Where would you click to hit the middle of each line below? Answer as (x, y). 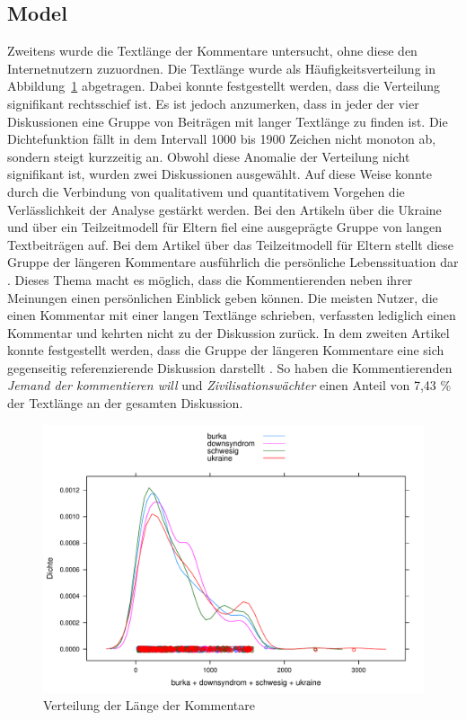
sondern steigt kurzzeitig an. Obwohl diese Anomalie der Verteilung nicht (209, 156)
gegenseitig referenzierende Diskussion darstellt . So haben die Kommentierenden (230, 367)
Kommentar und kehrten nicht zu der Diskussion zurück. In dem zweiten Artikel (229, 332)
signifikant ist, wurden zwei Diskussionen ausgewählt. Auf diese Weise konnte (220, 174)
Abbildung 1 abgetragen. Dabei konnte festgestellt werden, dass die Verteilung (224, 86)
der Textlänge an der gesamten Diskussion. (125, 403)
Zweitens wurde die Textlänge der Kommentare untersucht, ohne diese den (212, 51)
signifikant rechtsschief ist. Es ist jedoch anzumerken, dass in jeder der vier (213, 103)
